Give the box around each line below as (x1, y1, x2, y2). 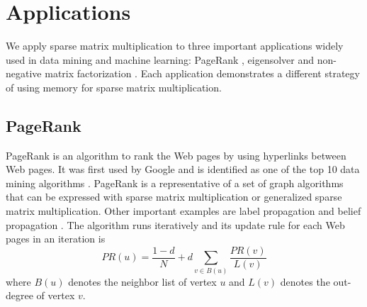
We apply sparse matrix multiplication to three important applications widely (6, 38, 344, 53)
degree (6, 288, 33, 303)
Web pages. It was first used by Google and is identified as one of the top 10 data (6, 162, 360, 177)
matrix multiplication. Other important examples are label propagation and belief (6, 203, 361, 218)
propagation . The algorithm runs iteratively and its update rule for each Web (6, 217, 345, 232)
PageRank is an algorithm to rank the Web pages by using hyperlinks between (6, 147, 346, 162)
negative (6, 66, 42, 81)
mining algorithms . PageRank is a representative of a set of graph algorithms (6, 175, 344, 190)
